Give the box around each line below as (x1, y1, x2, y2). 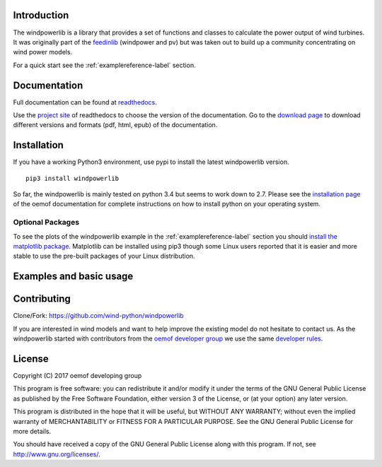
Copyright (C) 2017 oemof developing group (13, 371, 142, 379)
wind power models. (13, 48, 73, 57)
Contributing (13, 293, 71, 305)
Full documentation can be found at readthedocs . (13, 97, 157, 106)
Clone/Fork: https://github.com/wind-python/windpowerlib (13, 312, 184, 320)
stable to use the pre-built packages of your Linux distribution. (13, 252, 195, 261)
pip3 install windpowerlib (25, 174, 120, 182)
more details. (13, 427, 52, 435)
